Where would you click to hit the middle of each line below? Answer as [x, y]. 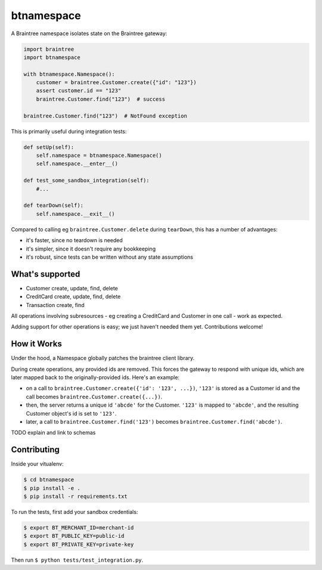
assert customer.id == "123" [79, 91]
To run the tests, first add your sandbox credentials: [75, 512]
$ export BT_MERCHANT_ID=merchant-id [79, 528]
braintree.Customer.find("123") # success [100, 99]
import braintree [49, 49]
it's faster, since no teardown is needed [75, 240]
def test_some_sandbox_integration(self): [86, 181]
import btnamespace [52, 57]
